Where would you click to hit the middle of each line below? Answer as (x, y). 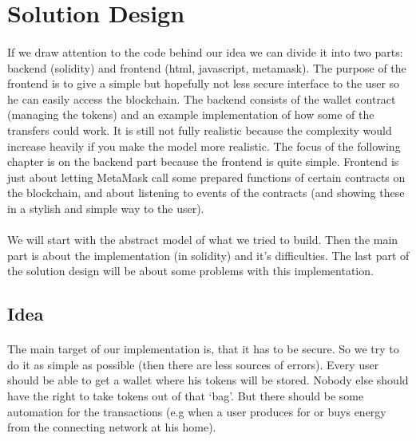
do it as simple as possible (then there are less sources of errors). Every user (193, 364)
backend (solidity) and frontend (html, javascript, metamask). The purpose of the (207, 67)
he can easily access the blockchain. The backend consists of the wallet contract (202, 98)
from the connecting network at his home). (112, 427)
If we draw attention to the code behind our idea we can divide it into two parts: (205, 51)
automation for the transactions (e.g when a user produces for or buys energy (197, 411)
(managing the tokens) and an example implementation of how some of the (191, 114)
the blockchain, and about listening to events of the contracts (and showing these (206, 193)
